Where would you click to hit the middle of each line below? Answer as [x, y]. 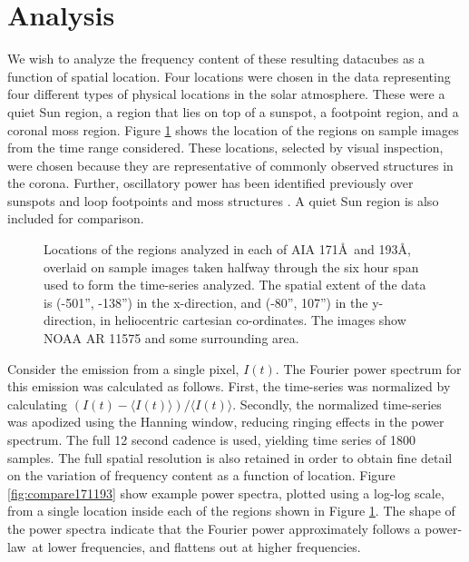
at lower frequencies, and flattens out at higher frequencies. [196, 546]
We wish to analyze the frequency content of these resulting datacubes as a [216, 59]
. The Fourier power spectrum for [368, 368]
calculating [38, 404]
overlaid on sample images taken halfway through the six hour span [231, 266]
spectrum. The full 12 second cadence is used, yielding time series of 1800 [212, 439]
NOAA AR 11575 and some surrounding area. [171, 338]
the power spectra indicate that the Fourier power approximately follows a [214, 528]
